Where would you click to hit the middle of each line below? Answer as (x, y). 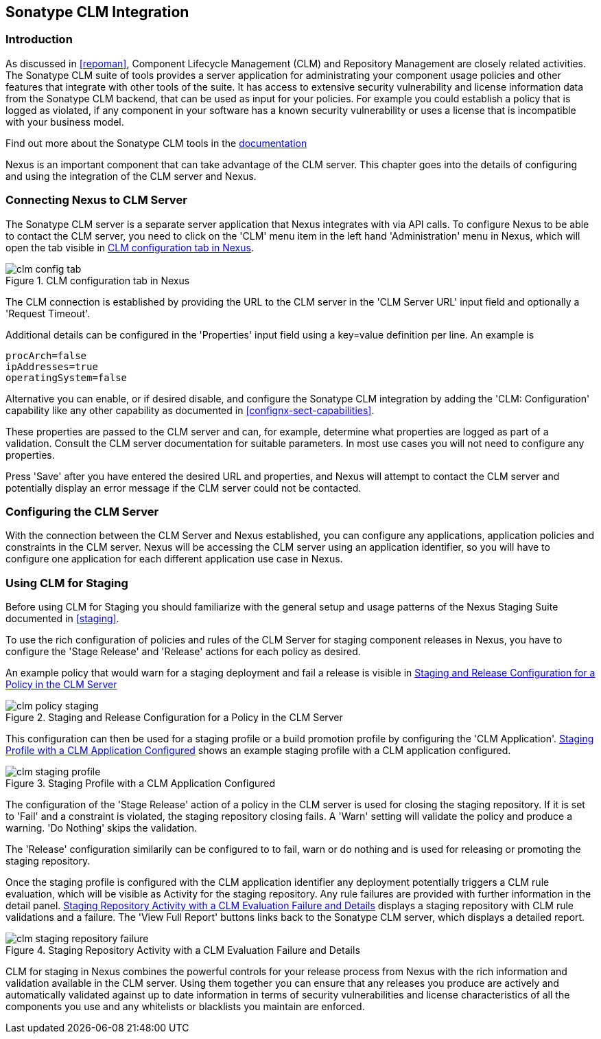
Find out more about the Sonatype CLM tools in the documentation (156, 143)
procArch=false (46, 355)
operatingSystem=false (67, 377)
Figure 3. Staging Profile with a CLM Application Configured (141, 784)
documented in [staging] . (62, 619)
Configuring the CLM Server (82, 511)
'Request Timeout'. (48, 313)
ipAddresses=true (52, 366)
